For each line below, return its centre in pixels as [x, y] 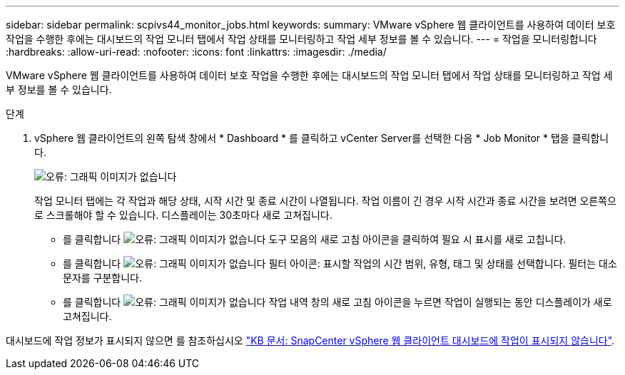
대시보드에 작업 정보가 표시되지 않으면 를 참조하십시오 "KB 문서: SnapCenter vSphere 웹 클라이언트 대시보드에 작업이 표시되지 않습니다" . [310, 340]
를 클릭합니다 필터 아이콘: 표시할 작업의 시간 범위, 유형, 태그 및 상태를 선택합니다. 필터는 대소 [340, 263]
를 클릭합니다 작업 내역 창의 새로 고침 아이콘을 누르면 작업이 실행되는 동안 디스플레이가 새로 [337, 302]
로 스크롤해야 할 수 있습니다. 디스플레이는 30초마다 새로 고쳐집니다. [183, 215]
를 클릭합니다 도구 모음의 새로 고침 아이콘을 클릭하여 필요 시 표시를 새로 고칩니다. [315, 239]
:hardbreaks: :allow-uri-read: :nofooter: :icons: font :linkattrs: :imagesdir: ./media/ [196, 52]
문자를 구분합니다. [103, 278]
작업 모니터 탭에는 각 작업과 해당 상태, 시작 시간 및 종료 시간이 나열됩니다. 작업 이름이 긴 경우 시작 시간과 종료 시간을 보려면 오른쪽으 [325, 201]
